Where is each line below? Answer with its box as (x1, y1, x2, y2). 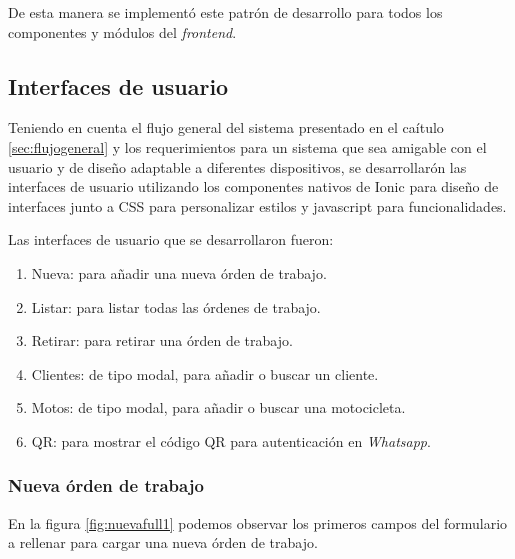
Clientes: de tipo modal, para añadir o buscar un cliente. (31, 363, 379, 384)
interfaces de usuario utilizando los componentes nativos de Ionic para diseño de (8, 176, 499, 197)
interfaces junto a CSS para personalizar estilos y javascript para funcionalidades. (8, 195, 507, 216)
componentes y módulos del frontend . (8, 21, 237, 42)
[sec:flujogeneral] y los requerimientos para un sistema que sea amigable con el (8, 136, 487, 157)
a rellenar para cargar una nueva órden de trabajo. (8, 532, 318, 553)
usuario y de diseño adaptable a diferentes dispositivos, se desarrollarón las (8, 156, 467, 177)
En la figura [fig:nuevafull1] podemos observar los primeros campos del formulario (8, 512, 508, 533)
